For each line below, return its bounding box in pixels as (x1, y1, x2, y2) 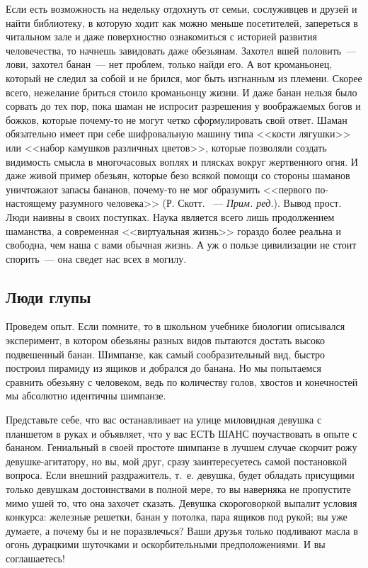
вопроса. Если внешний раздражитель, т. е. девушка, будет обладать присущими (6, 467, 355, 482)
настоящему (6, 195, 57, 210)
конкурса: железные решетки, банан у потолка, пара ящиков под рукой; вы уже (6, 509, 347, 524)
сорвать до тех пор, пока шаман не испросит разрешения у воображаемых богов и (6, 98, 361, 113)
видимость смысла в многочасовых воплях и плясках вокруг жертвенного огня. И (6, 154, 358, 169)
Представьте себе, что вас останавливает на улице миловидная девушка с (6, 412, 322, 427)
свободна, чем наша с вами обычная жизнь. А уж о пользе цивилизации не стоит (6, 237, 357, 252)
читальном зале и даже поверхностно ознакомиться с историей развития (6, 29, 317, 44)
